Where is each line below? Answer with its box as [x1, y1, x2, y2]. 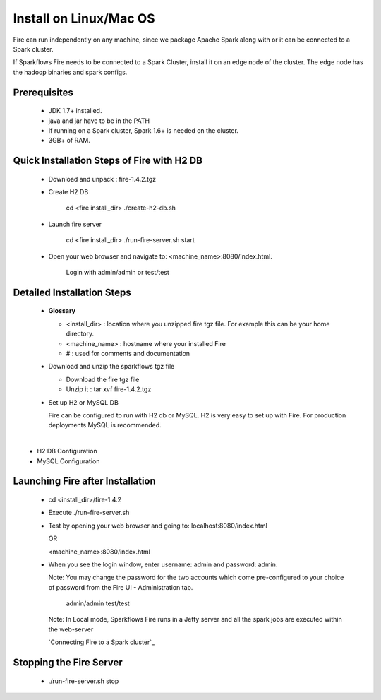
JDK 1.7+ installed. [48, 107, 102, 115]
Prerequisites [13, 86, 73, 98]
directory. [66, 329, 95, 338]
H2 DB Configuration [37, 447, 98, 456]
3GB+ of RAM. [48, 136, 91, 145]
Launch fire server [48, 220, 102, 228]
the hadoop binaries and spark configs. [13, 68, 128, 76]
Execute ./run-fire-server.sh [48, 509, 130, 517]
